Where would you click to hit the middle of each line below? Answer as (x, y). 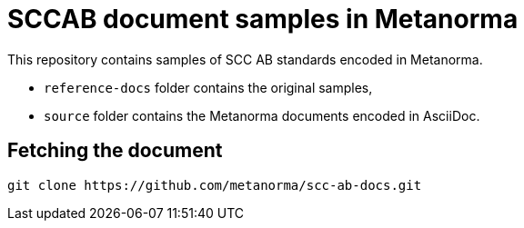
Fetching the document (115, 151)
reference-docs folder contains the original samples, (208, 87)
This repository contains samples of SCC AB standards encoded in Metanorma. (245, 59)
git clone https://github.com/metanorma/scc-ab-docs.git (215, 185)
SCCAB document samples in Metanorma (263, 19)
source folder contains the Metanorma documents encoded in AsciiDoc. (262, 115)
